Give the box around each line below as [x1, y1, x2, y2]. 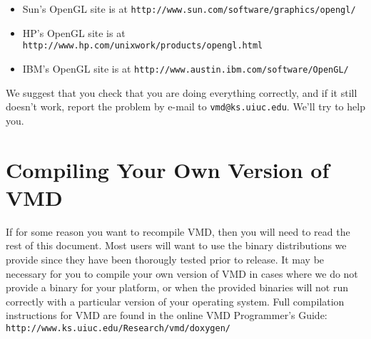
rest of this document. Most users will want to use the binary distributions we [6, 238, 347, 253]
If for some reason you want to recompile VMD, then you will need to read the [6, 224, 350, 239]
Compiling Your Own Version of [6, 155, 330, 184]
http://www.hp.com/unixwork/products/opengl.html [22, 41, 263, 51]
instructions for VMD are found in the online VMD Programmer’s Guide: [6, 308, 327, 323]
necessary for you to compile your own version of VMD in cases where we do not [6, 266, 358, 281]
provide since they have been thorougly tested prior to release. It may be [6, 251, 325, 266]
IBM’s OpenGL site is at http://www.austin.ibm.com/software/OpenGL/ [22, 61, 349, 75]
